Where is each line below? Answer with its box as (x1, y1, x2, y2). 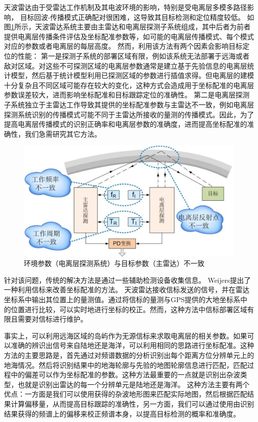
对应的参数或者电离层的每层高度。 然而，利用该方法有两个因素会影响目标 (4, 41, 243, 51)
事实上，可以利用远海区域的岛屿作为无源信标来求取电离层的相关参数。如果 (4, 330, 247, 340)
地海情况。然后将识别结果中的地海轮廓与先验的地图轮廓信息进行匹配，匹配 (4, 359, 247, 370)
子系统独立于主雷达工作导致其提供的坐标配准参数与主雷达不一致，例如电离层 (4, 99, 254, 109)
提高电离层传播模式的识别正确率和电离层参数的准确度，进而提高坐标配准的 (4, 119, 247, 129)
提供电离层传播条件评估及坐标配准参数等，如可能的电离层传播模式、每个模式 (4, 31, 254, 41)
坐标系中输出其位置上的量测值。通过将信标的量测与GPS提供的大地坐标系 (4, 294, 241, 305)
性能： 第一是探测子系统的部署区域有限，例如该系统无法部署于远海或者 (17, 50, 250, 61)
